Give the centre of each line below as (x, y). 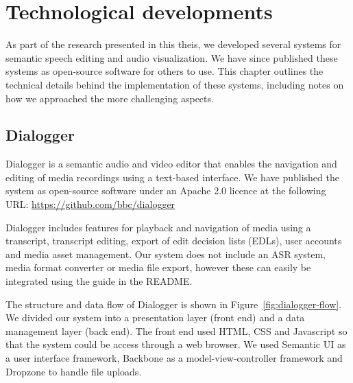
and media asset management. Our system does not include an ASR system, (166, 254)
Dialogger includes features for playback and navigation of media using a (158, 227)
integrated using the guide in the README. (99, 281)
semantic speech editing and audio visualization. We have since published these (172, 57)
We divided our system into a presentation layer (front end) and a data (155, 317)
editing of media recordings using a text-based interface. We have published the (172, 177)
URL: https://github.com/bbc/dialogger (90, 204)
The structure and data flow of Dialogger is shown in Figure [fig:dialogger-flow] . (174, 304)
